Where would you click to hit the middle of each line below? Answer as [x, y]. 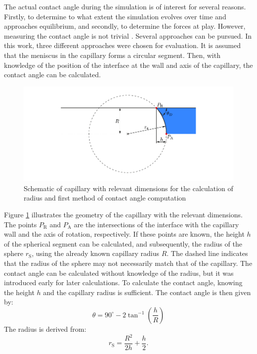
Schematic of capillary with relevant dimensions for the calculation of [128, 188]
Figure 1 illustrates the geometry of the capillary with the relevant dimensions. [123, 214]
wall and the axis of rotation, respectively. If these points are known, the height [124, 234]
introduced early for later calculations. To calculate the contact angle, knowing [123, 282]
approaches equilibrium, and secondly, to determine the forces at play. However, [125, 26]
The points [21, 224]
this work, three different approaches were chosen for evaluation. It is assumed [122, 45]
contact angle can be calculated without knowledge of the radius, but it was [119, 273]
